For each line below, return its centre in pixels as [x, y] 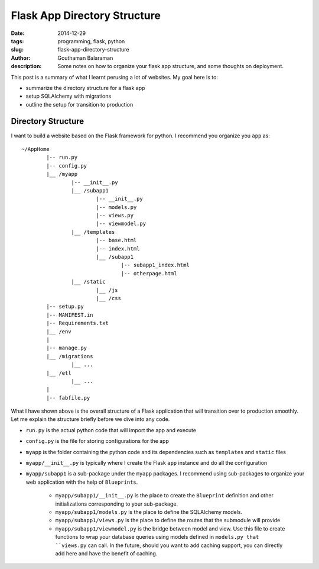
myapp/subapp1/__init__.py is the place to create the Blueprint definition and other [165, 496]
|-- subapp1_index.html [155, 265]
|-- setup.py [65, 307]
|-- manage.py [67, 348]
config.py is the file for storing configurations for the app [97, 441]
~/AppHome [35, 149]
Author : [21, 58]
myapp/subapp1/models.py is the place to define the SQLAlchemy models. [149, 512]
